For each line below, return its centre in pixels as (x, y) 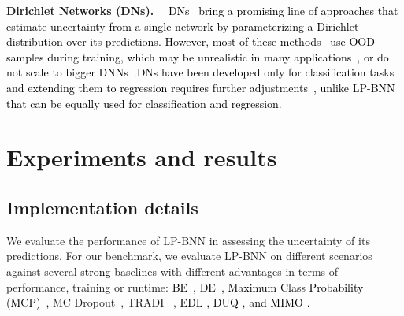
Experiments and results (142, 157)
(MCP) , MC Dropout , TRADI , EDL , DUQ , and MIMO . (158, 302)
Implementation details (102, 207)
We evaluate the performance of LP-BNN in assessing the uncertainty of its (188, 240)
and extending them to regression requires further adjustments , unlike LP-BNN (201, 87)
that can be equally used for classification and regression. (144, 103)
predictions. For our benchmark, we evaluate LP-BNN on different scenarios (189, 256)
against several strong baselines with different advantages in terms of (172, 271)
